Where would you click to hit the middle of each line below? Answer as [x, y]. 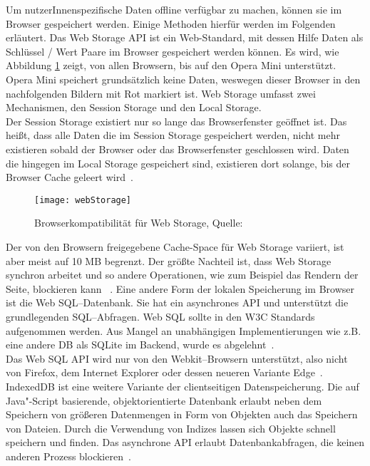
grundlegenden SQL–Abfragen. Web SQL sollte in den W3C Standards [160, 316]
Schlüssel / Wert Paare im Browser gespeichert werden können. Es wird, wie [173, 51]
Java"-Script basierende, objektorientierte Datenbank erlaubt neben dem [164, 400]
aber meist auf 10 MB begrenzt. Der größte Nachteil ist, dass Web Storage [169, 260]
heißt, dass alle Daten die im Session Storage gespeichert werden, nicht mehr [173, 135]
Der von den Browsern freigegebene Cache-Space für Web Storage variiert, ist [175, 246]
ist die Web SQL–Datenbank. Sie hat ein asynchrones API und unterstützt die [177, 302]
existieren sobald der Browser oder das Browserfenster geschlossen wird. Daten [178, 149]
